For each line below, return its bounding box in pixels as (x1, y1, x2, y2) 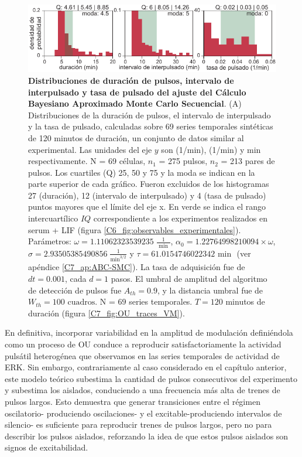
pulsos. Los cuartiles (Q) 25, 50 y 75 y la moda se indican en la (28, 166, 255, 178)
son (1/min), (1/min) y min (161, 143, 261, 155)
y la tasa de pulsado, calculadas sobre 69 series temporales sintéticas (28, 120, 273, 132)
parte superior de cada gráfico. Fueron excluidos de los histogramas (28, 178, 269, 190)
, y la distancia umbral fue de (157, 284, 263, 296)
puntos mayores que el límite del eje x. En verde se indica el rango (28, 200, 266, 213)
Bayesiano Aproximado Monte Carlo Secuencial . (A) (28, 97, 242, 110)
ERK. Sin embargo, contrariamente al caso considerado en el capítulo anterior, (5, 361, 287, 373)
